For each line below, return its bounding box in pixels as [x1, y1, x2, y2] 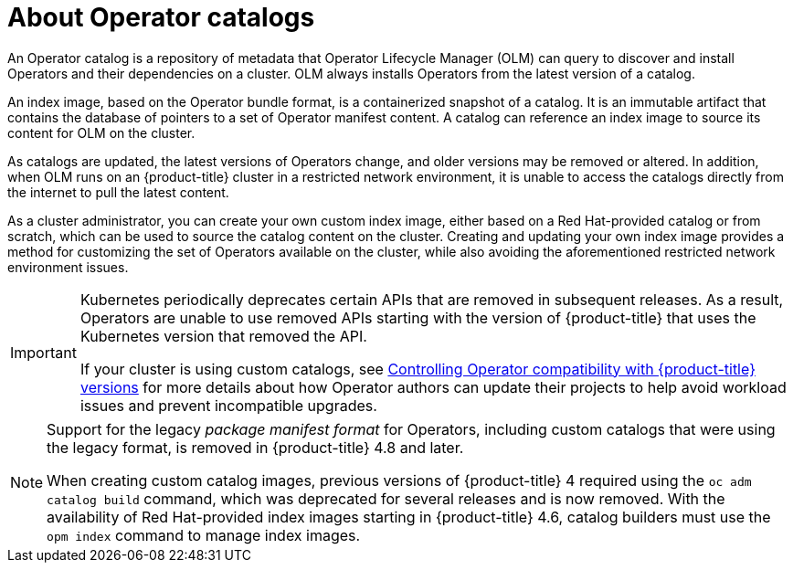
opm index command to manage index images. [47, 525, 361, 544]
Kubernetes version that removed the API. [79, 326, 367, 345]
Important [10, 343, 77, 362]
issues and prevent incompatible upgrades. [79, 396, 377, 415]
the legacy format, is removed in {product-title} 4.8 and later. [47, 438, 464, 457]
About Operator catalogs [7, 2, 315, 33]
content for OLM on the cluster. [7, 124, 196, 141]
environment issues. [7, 259, 129, 275]
